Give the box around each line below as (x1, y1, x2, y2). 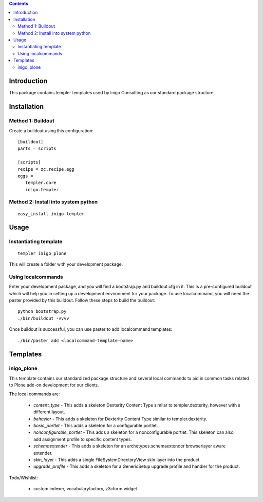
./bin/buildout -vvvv (18, 315, 69, 321)
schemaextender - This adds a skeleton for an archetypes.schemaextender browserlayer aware (33, 443, 226, 449)
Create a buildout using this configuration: (9, 127, 94, 134)
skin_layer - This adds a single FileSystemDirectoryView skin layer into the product (33, 457, 200, 462)
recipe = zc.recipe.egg (18, 166, 75, 172)
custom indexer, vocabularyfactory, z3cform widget (33, 486, 137, 492)
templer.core (25, 180, 56, 185)
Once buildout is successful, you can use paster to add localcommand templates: (9, 326, 172, 332)
